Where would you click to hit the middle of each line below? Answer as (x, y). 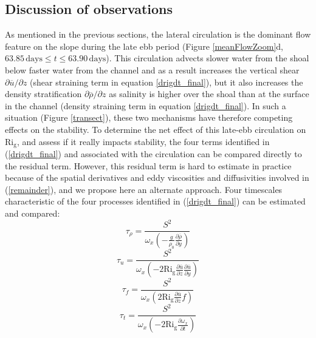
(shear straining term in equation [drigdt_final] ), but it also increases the (167, 82)
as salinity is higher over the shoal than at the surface (209, 94)
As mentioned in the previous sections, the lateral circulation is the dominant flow (158, 34)
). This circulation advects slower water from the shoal (208, 58)
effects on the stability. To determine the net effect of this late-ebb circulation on (156, 129)
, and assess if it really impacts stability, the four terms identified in (143, 141)
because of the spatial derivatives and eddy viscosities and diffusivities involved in (157, 177)
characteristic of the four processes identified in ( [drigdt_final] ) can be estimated (155, 201)
